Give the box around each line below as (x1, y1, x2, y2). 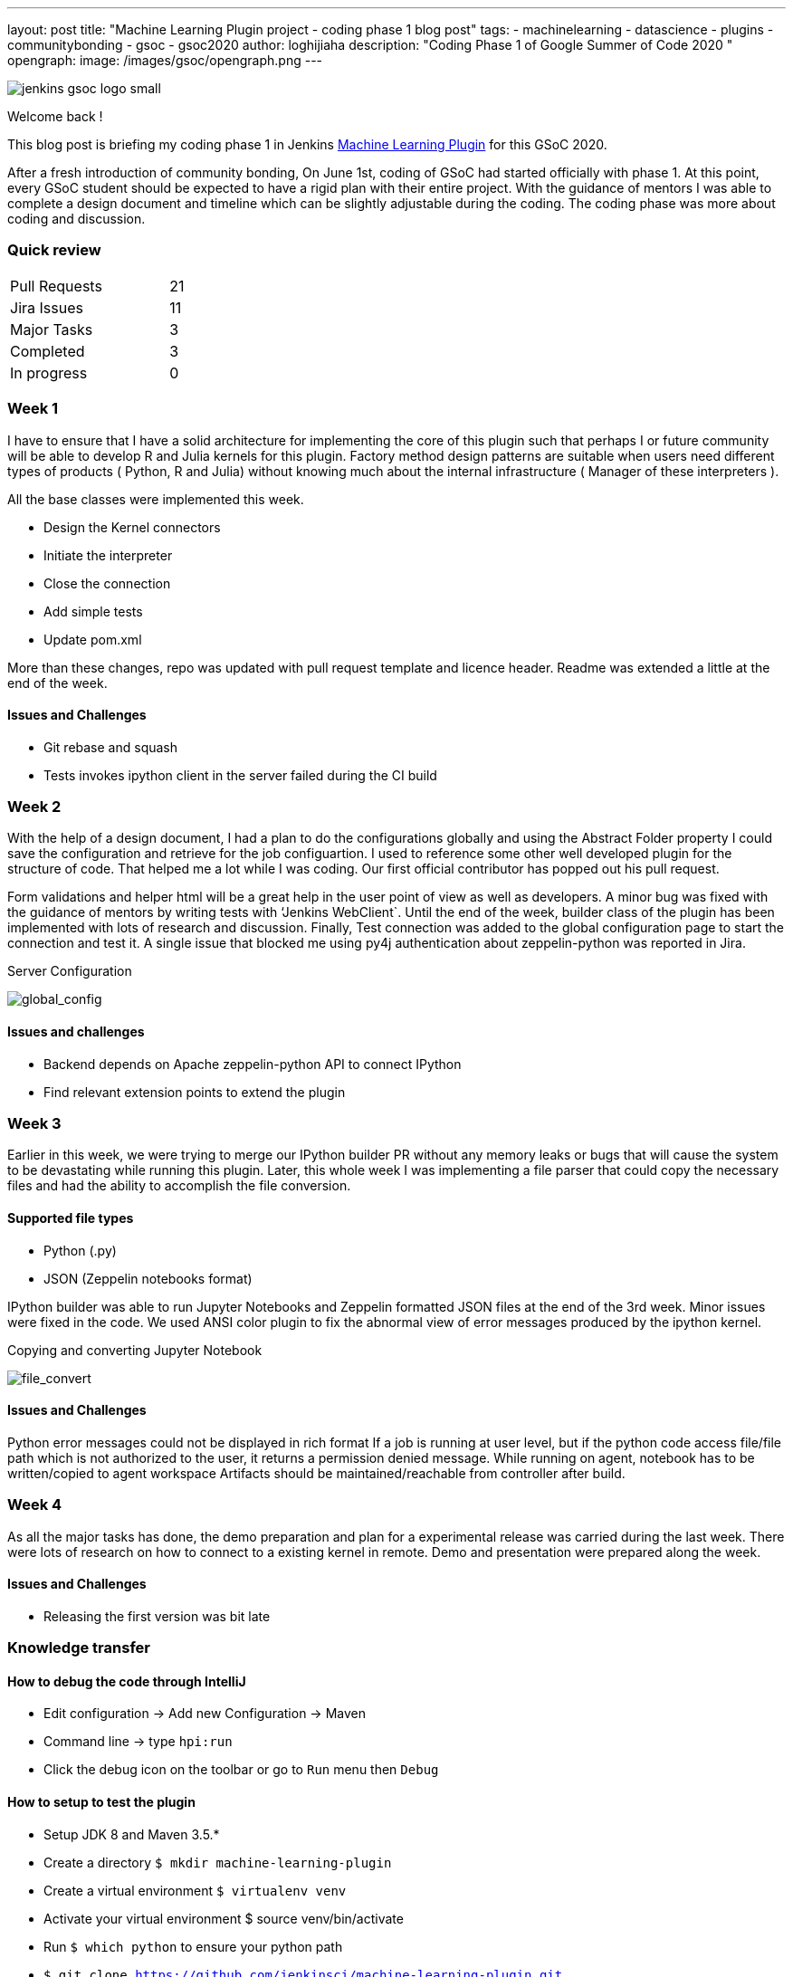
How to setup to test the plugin (7, 1794, 196, 1810)
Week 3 (7, 1114, 62, 1133)
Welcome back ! (7, 109, 103, 124)
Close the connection (43, 575, 171, 591)
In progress (10, 363, 88, 382)
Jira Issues (10, 298, 83, 317)
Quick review (7, 241, 101, 260)
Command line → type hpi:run (43, 1733, 233, 1750)
